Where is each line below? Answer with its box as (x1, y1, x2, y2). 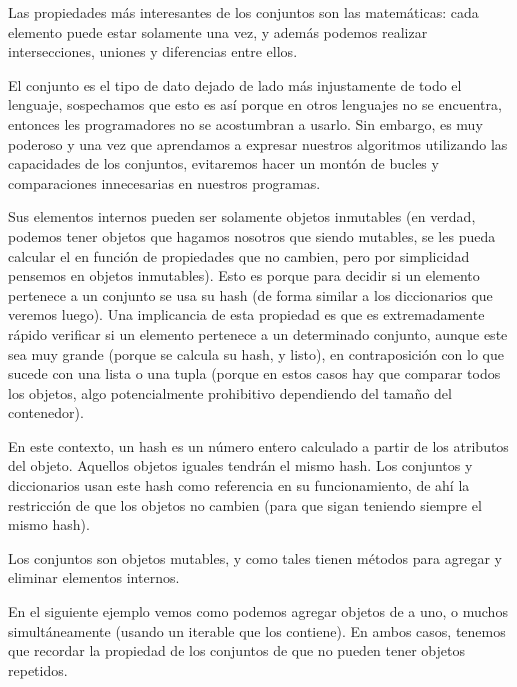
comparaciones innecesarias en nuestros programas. (8, 172, 321, 193)
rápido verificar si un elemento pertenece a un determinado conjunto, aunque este (8, 323, 508, 344)
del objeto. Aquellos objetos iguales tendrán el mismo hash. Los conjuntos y (8, 455, 473, 476)
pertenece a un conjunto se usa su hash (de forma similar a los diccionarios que (8, 284, 493, 305)
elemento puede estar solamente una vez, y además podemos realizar (8, 21, 428, 42)
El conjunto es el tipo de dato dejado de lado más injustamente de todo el (8, 74, 462, 95)
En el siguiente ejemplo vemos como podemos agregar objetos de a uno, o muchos (8, 601, 508, 622)
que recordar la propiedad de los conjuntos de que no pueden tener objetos (8, 640, 466, 661)
